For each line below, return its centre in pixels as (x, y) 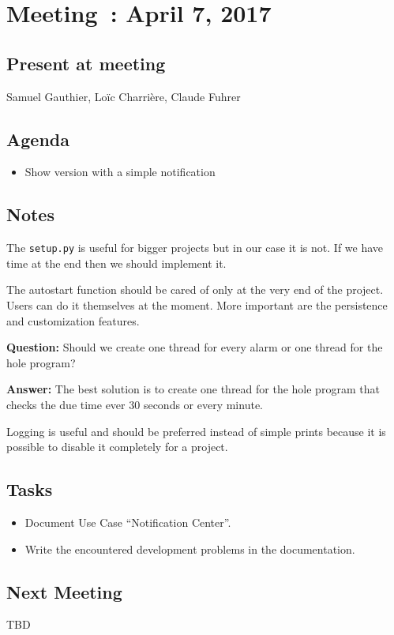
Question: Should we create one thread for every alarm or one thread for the (195, 347)
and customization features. (73, 320)
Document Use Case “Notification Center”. (128, 522)
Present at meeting (86, 63)
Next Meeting (64, 591)
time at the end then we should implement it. (116, 263)
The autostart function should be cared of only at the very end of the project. (195, 289)
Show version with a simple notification (120, 172)
